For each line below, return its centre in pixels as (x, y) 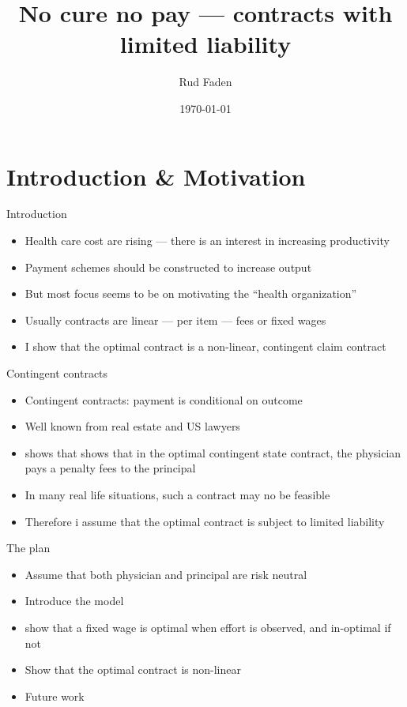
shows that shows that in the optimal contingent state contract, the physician (213, 452)
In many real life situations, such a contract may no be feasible (177, 494)
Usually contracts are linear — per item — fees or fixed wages (175, 320)
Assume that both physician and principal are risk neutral (166, 574)
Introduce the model (74, 601)
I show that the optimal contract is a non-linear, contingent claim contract (205, 346)
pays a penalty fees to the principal (110, 468)
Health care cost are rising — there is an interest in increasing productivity (207, 241)
